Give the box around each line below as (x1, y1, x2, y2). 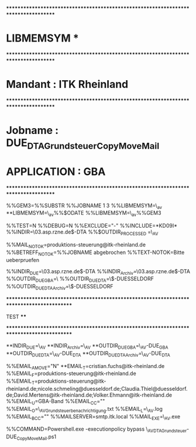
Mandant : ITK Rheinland (6, 78, 129, 91)
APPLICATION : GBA (6, 165, 106, 178)
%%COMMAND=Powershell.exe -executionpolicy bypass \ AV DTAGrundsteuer (6, 425, 187, 434)
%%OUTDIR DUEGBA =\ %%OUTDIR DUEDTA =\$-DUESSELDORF (6, 275, 154, 284)
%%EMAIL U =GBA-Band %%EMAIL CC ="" (6, 397, 105, 406)
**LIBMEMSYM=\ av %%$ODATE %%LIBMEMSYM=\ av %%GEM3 (6, 209, 161, 218)
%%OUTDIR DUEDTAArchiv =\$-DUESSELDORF (6, 283, 114, 291)
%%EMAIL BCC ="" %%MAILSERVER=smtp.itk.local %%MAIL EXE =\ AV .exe (6, 412, 180, 421)
